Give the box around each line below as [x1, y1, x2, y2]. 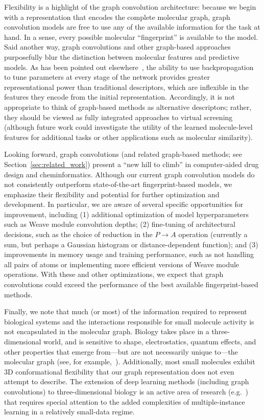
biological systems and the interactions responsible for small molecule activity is [4, 316, 254, 326]
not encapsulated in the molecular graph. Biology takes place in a [4, 326, 209, 337]
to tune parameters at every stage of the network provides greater [4, 72, 210, 82]
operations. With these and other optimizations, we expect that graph [4, 269, 224, 279]
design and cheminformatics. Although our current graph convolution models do [4, 169, 255, 179]
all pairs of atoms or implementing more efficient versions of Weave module [4, 259, 239, 269]
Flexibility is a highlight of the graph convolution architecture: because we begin [4, 2, 256, 12]
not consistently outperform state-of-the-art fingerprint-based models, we [4, 179, 232, 190]
